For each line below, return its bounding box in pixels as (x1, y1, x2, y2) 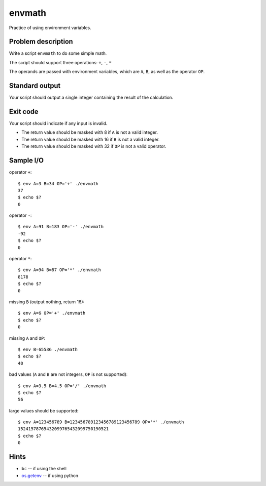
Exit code (9, 107, 39, 116)
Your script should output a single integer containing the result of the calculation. (9, 94, 173, 101)
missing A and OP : (9, 335, 45, 341)
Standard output (9, 81, 61, 90)
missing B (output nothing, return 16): (9, 299, 85, 305)
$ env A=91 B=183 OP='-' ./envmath (18, 224, 104, 230)
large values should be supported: (9, 407, 79, 413)
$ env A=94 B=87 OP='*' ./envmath (18, 267, 101, 273)
